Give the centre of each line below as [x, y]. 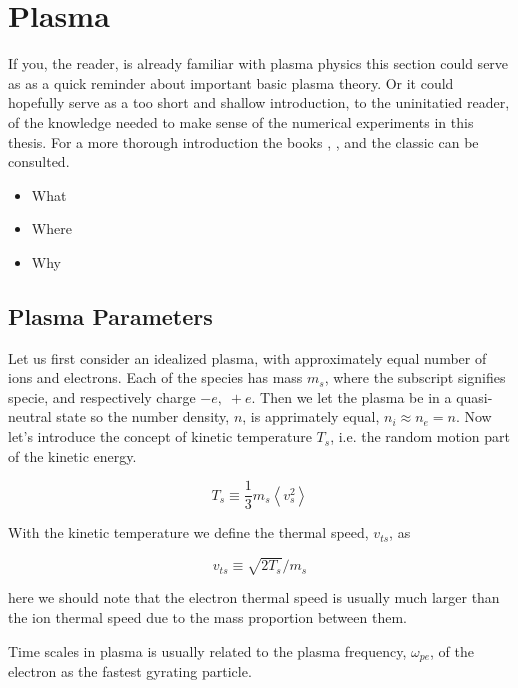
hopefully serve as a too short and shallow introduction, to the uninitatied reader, [259, 102]
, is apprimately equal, [311, 416]
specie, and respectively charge [102, 396]
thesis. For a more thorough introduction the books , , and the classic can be [243, 141]
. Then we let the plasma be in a [351, 396]
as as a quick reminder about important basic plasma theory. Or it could [231, 82]
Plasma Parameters [110, 315]
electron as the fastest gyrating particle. [130, 671]
